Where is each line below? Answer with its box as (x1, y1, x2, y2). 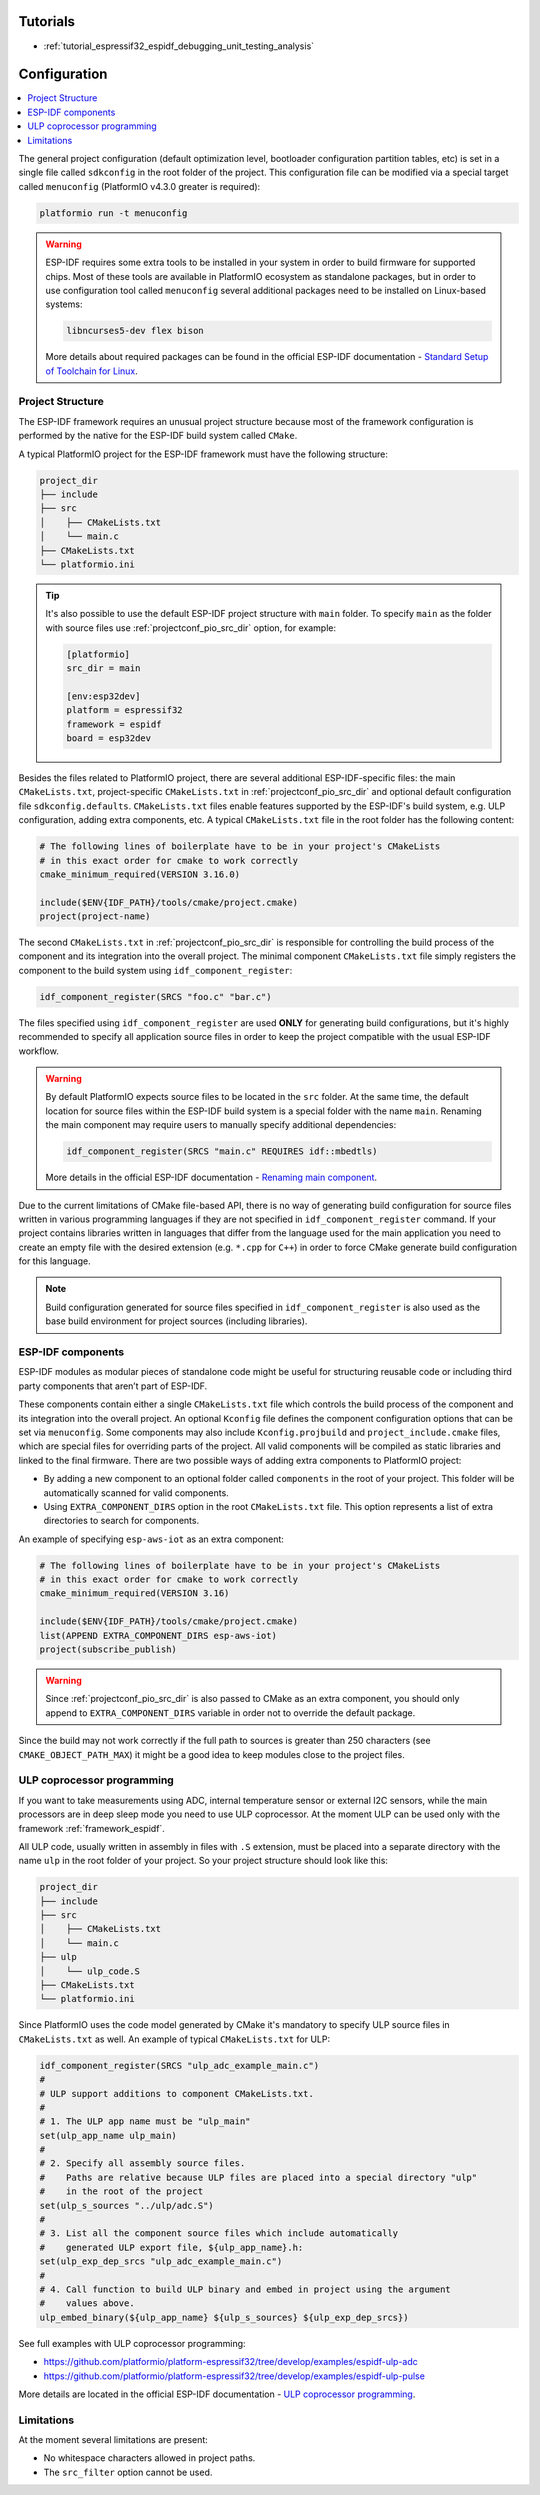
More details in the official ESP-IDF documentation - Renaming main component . (45, 1171, 378, 1184)
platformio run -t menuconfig (39, 207, 188, 219)
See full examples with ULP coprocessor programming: (18, 2337, 246, 2349)
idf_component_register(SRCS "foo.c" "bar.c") (39, 991, 272, 1002)
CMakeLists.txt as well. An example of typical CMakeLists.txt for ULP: (18, 2033, 330, 2045)
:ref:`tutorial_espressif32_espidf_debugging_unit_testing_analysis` (43, 40, 315, 52)
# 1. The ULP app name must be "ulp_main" (39, 2116, 251, 2127)
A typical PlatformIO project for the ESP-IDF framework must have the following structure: (18, 448, 389, 460)
